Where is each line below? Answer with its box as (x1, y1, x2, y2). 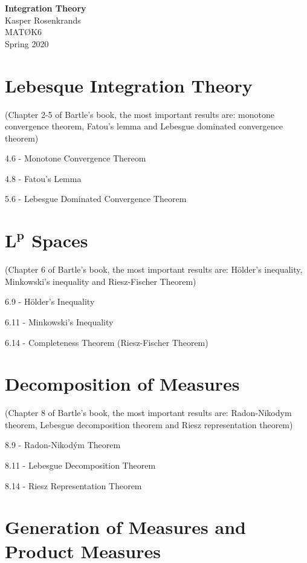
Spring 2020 (5, 37, 49, 50)
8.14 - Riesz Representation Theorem (5, 479, 142, 492)
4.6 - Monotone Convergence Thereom (5, 152, 146, 164)
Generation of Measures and (5, 515, 246, 539)
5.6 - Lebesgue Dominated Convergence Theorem (5, 192, 187, 205)
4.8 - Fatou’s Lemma (5, 172, 82, 184)
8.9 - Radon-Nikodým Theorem (5, 438, 121, 451)
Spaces (31, 228, 88, 253)
